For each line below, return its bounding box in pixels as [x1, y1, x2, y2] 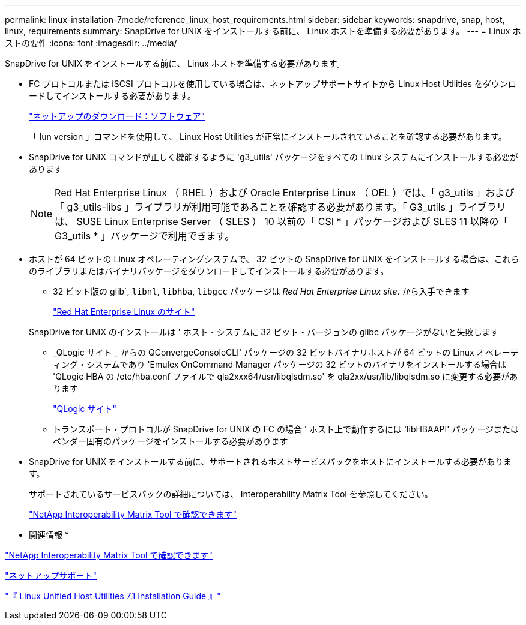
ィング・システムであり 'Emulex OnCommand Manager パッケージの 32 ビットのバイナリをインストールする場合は [53, 359, 506, 369]
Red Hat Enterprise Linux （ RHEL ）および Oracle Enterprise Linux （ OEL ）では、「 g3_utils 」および [55, 187, 515, 199]
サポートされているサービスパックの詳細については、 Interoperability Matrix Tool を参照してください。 [29, 489, 433, 499]
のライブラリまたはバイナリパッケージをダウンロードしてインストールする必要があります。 [29, 266, 389, 276]
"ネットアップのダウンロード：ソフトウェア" [29, 111, 205, 121]
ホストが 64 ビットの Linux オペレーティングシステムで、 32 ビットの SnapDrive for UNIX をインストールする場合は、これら [29, 254, 519, 264]
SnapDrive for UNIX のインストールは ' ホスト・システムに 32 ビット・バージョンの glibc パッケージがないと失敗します [29, 327, 499, 337]
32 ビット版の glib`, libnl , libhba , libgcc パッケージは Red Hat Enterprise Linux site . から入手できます [53, 286, 470, 296]
